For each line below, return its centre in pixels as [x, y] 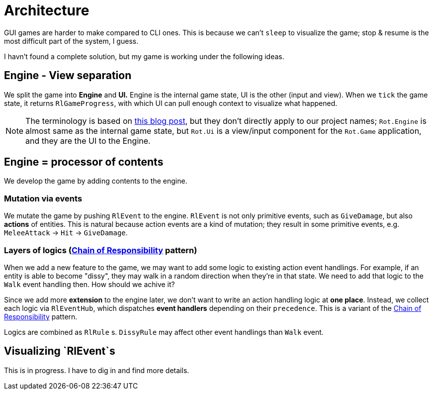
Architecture [47, 10]
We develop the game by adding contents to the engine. [96, 181]
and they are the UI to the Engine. [88, 141]
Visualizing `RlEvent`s [60, 351]
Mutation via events [43, 198]
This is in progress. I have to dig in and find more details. [97, 370]
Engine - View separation [68, 76]
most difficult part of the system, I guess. [71, 41]
